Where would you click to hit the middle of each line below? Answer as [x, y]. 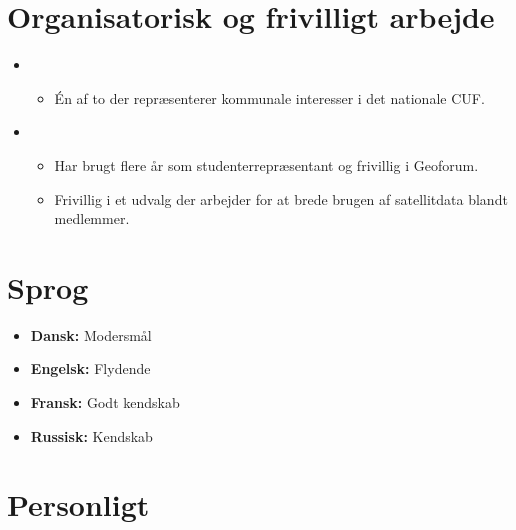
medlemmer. [92, 218]
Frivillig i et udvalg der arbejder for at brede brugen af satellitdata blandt [281, 198]
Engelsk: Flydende [90, 368]
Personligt [78, 504]
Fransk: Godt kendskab [105, 402]
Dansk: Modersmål [91, 334]
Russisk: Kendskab [91, 435]
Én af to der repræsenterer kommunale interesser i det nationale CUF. [269, 97]
